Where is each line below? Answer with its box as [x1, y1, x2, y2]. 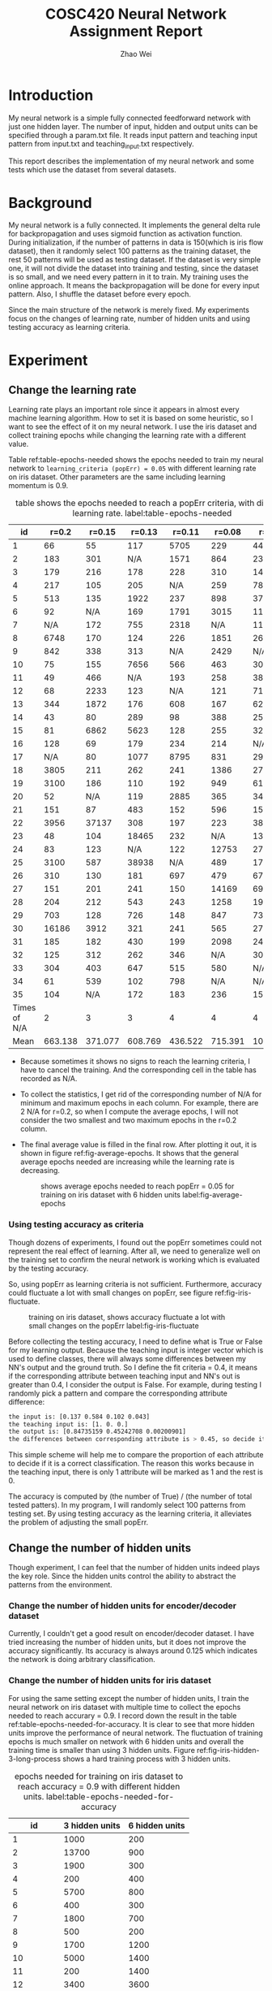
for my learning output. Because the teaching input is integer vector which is [8, 1345, 264, 1355]
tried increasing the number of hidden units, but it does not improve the [8, 1638, 247, 1647]
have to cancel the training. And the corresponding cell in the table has [19, 1065, 257, 1075]
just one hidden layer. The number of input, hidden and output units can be [8, 121, 258, 131]
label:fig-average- [181, 1190, 243, 1200]
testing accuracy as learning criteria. [8, 322, 131, 332]
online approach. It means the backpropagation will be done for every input [8, 281, 260, 291]
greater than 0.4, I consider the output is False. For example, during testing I [8, 1379, 261, 1389]
